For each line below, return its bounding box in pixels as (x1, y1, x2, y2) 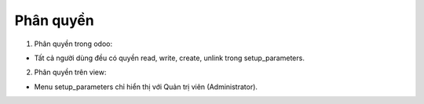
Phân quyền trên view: (34, 67, 107, 77)
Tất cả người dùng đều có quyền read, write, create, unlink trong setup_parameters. (34, 53, 305, 63)
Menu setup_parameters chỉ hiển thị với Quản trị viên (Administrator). (34, 82, 258, 91)
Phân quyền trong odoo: (34, 39, 113, 48)
